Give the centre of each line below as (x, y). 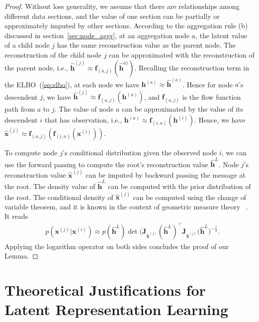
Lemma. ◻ (21, 256)
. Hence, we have (220, 120)
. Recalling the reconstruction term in (192, 67)
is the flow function (212, 97)
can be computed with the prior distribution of (179, 186)
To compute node (31, 153)
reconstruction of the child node (53, 54)
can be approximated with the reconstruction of (182, 54)
